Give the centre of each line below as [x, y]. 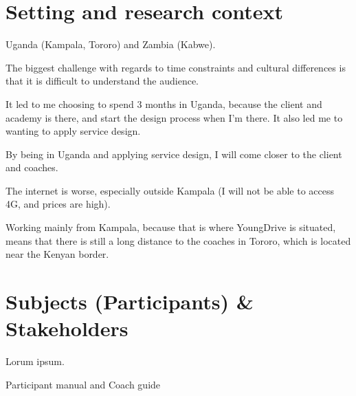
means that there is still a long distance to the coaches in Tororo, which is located [178, 240]
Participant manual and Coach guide [83, 384]
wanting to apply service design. [73, 131]
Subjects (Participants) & [130, 301]
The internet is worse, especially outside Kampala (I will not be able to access [170, 190]
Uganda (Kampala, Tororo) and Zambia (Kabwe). [111, 44]
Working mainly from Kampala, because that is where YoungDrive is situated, [171, 227]
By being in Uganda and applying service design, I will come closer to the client [174, 154]
